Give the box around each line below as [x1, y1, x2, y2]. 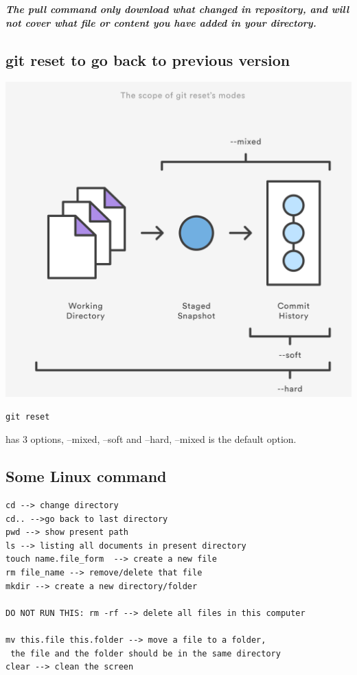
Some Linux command [5, 466, 167, 487]
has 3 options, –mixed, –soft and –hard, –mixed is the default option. [5, 432, 297, 446]
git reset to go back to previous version [5, 49, 290, 70]
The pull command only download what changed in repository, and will [5, 2, 349, 16]
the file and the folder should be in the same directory [10, 648, 281, 659]
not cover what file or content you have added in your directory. [5, 15, 316, 30]
